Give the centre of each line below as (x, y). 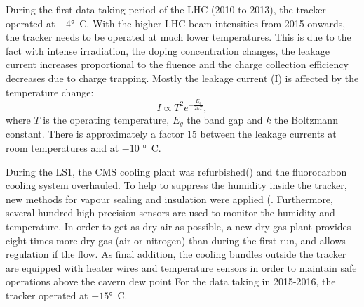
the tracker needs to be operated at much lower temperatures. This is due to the (178, 37)
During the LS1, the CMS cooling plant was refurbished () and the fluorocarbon (176, 171)
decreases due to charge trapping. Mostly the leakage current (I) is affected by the (182, 78)
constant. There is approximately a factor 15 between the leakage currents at (171, 134)
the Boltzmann (306, 119)
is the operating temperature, (106, 119)
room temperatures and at (62, 148)
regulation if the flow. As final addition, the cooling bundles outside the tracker (176, 254)
